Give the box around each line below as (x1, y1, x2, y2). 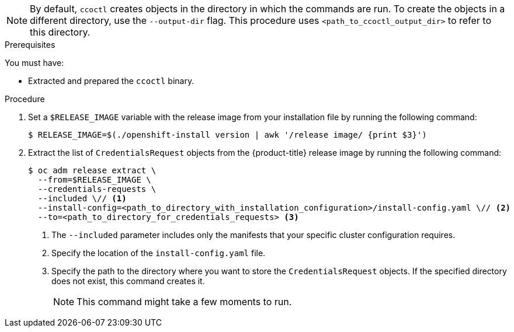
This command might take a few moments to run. (77, 296, 292, 307)
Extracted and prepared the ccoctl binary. (28, 76, 195, 86)
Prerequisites (5, 40, 55, 50)
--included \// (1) (37, 194, 127, 203)
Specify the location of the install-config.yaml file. (51, 248, 266, 258)
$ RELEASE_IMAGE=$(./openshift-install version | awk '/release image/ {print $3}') (28, 130, 427, 139)
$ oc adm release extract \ (28, 166, 157, 175)
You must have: (5, 58, 64, 68)
